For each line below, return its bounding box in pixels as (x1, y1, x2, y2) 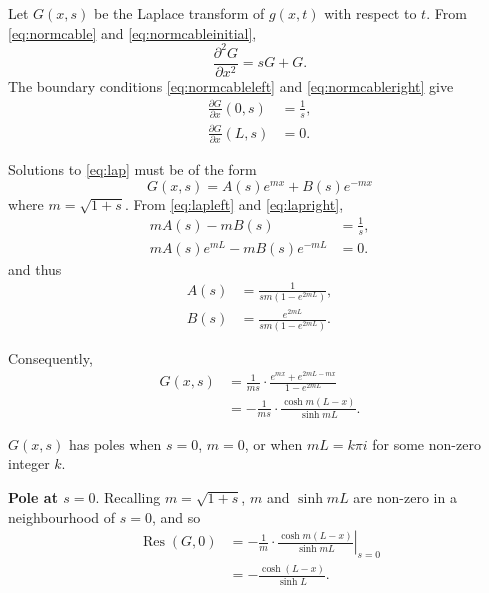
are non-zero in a (353, 487, 457, 508)
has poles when (68, 433, 162, 454)
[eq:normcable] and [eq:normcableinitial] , (8, 22, 257, 43)
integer (8, 453, 50, 474)
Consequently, (8, 347, 93, 368)
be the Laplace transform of (94, 3, 265, 23)
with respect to (324, 3, 417, 23)
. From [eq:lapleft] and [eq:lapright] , (124, 193, 344, 214)
